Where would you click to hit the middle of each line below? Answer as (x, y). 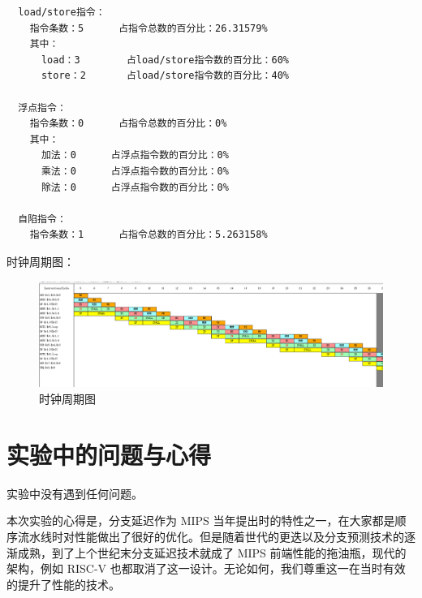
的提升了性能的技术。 (63, 584)
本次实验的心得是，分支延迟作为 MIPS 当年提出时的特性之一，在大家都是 (201, 521)
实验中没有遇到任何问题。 (75, 493)
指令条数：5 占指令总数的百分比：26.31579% (149, 28)
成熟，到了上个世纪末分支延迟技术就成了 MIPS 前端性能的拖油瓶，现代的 (212, 552)
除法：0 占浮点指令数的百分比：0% (135, 187)
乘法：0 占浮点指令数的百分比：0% (135, 171)
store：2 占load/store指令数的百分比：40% (165, 76)
